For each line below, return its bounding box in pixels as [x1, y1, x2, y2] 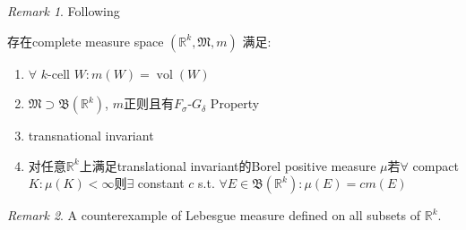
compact [412, 156, 459, 175]
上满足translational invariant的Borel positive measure [79, 156, 376, 175]
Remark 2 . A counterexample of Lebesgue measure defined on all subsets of [7, 206, 421, 225]
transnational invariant [28, 126, 154, 145]
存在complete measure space [7, 31, 164, 50]
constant [137, 174, 185, 192]
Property [210, 94, 260, 113]
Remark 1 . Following [7, 2, 120, 20]
